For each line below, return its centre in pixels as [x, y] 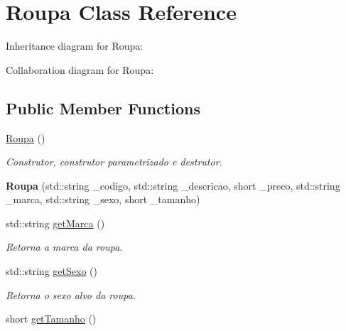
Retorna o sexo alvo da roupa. [71, 294]
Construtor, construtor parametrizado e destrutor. [114, 162]
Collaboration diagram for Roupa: [80, 69]
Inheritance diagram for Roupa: [75, 46]
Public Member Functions [103, 108]
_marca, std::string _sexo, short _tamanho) [103, 199]
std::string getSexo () [52, 271]
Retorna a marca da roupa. [64, 247]
